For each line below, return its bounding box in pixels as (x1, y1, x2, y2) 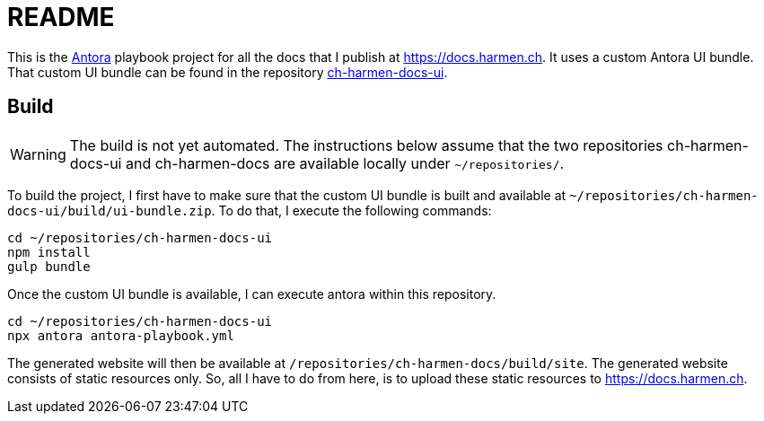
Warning (10, 145, 66, 163)
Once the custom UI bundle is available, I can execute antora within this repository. (7, 285, 496, 302)
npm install (7, 244, 91, 259)
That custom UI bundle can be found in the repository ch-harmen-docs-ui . (7, 64, 448, 80)
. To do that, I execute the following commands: (211, 202, 492, 218)
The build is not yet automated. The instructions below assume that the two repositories (69, 136, 663, 154)
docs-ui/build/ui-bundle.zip (7, 203, 212, 218)
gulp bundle (7, 259, 91, 274)
